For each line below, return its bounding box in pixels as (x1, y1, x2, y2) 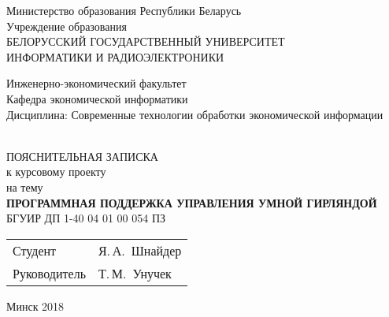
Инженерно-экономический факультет (6, 75, 187, 91)
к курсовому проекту (6, 163, 106, 180)
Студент (13, 241, 57, 259)
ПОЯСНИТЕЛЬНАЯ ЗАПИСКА (6, 147, 158, 164)
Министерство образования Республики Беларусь (6, 2, 242, 18)
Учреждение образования (6, 17, 127, 34)
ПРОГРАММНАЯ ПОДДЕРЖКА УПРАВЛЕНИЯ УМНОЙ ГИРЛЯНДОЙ (6, 194, 377, 211)
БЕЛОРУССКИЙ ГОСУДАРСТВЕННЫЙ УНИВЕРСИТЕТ (6, 33, 285, 50)
